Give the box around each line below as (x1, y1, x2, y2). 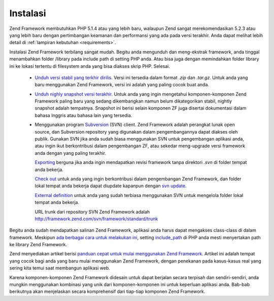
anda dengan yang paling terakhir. (35, 150, 107, 156)
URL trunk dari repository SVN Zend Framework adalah (35, 209, 150, 215)
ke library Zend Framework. (9, 242, 67, 248)
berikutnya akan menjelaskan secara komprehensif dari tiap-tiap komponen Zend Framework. (9, 288, 205, 294)
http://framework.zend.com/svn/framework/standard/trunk (35, 216, 158, 222)
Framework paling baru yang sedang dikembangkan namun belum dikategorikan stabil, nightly (35, 98, 232, 104)
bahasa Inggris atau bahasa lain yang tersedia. (35, 112, 132, 118)
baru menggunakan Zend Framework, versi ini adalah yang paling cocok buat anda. (35, 82, 210, 88)
